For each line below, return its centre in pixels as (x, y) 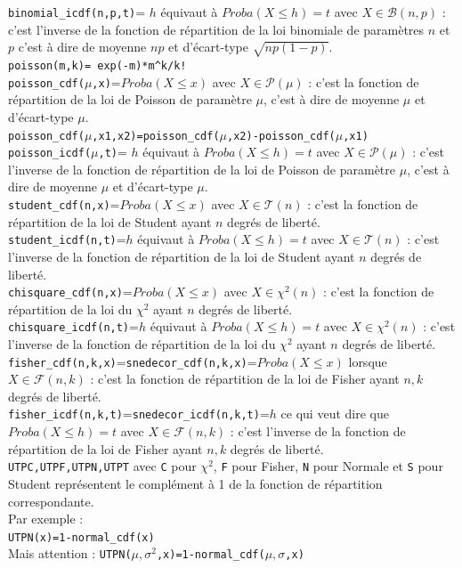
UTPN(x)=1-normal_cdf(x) (81, 537)
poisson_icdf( (50, 154)
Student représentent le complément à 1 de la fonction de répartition (195, 483)
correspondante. (51, 501)
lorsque (368, 361)
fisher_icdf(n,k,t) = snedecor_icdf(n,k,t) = (139, 414)
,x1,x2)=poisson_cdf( (156, 136)
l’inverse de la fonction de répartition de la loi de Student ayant (182, 256)
